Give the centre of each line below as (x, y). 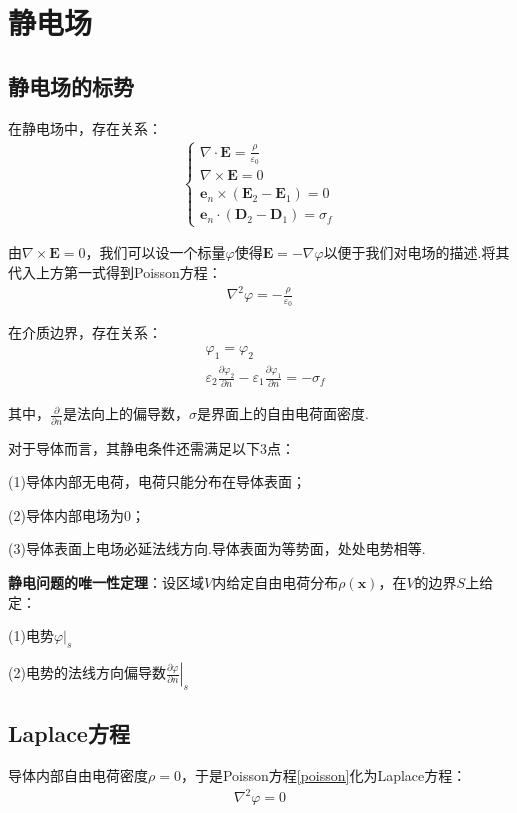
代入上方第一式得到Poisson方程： (115, 271)
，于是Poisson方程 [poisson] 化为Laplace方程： (323, 775)
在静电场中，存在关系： (85, 127)
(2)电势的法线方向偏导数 (87, 672)
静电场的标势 (71, 85)
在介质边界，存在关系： (85, 332)
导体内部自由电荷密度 (78, 775)
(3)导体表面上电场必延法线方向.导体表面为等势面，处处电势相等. (217, 548)
